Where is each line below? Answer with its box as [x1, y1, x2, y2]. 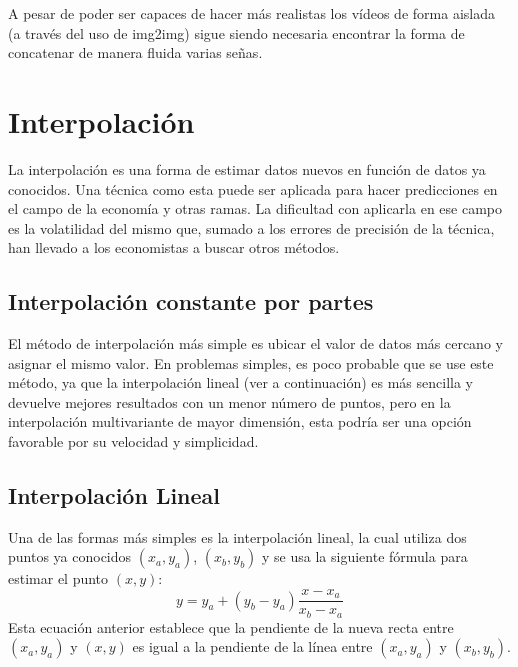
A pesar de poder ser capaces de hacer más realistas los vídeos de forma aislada [8, 3, 495, 23]
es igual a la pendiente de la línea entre [132, 636, 373, 657]
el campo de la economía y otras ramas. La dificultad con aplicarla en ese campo [8, 198, 502, 219]
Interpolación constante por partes [8, 286, 374, 317]
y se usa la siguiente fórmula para [262, 546, 468, 567]
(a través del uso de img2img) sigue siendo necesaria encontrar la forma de [8, 22, 465, 43]
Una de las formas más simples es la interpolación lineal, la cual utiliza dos [8, 526, 467, 547]
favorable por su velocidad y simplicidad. [8, 431, 259, 452]
